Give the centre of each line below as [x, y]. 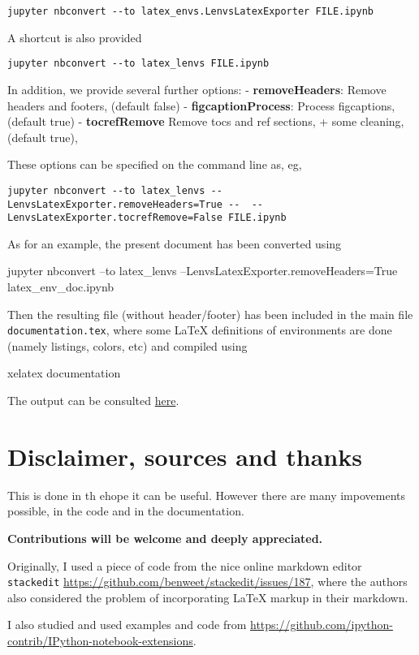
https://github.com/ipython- [322, 625]
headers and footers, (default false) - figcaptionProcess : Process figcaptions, [201, 105]
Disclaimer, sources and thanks [185, 456]
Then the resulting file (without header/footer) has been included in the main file [210, 314]
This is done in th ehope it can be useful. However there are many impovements [206, 495]
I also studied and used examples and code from [127, 625]
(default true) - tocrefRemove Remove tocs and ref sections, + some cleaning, [206, 121]
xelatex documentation [64, 373]
